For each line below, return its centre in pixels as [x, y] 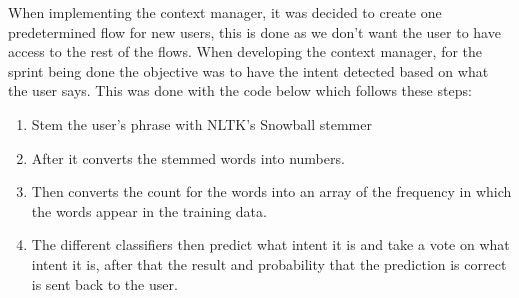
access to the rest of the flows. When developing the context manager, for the [245, 51]
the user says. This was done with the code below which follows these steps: [240, 90]
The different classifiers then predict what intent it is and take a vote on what [270, 244]
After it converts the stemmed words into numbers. [188, 157]
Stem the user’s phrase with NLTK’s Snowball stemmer [201, 123]
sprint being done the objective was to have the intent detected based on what [248, 70]
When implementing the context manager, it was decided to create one [225, 12]
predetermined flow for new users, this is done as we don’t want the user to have [254, 31]
